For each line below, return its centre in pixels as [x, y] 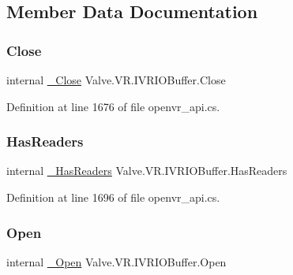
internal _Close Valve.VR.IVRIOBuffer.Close [116, 80]
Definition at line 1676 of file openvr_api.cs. [113, 106]
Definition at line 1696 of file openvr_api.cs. [113, 197]
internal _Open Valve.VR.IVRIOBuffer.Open [116, 261]
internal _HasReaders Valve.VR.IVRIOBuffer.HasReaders [147, 171]
